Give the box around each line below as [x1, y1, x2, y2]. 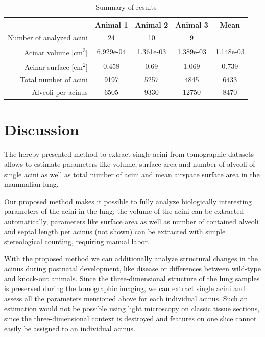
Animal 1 [94, 19, 128, 30]
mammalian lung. [4, 179, 59, 189]
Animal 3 [175, 19, 208, 30]
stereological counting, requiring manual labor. [4, 236, 150, 247]
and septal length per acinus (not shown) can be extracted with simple [4, 226, 226, 236]
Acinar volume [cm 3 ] [23, 45, 88, 57]
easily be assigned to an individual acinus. [4, 323, 135, 333]
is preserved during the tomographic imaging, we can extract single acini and [4, 283, 245, 294]
